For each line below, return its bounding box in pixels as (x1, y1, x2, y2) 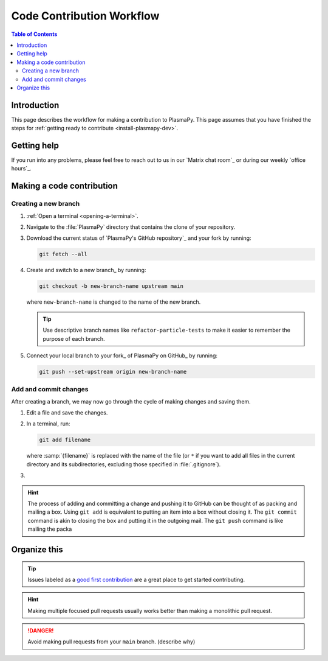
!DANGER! (27, 627, 54, 634)
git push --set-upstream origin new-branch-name (39, 368, 187, 375)
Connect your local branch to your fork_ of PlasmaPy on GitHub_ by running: (26, 352, 218, 359)
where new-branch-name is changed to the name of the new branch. (26, 298, 201, 306)
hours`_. (11, 165, 32, 172)
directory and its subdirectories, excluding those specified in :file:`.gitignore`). (26, 460, 221, 468)
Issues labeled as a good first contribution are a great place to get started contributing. (27, 576, 245, 583)
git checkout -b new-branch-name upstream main (39, 283, 183, 290)
